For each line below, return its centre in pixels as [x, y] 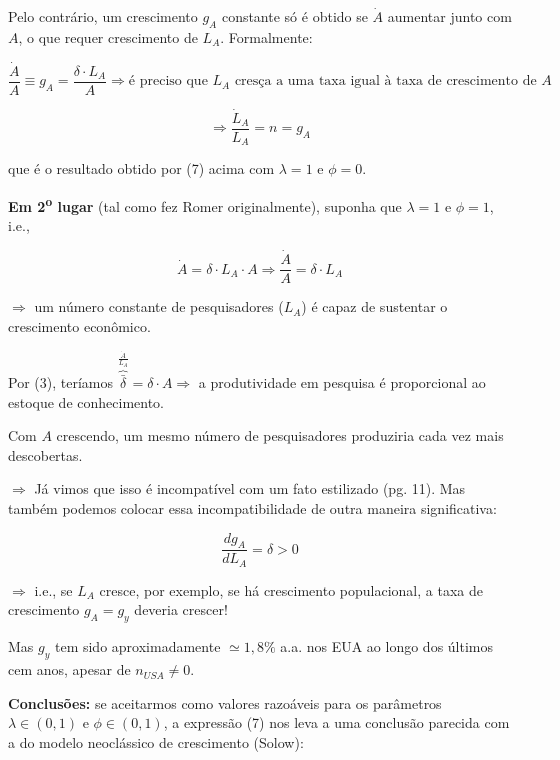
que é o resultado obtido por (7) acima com [141, 168]
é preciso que [168, 81]
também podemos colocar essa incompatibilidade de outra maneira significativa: [252, 507]
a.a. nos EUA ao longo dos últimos [387, 646]
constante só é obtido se [294, 16]
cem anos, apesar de [69, 669]
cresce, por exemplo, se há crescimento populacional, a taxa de [291, 589]
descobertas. [45, 454]
